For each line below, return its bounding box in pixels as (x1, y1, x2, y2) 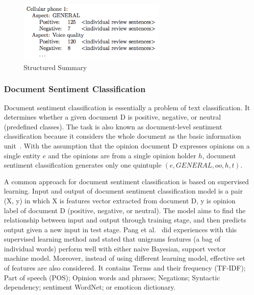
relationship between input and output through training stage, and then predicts (4, 215, 246, 225)
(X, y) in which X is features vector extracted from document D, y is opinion (4, 195, 236, 205)
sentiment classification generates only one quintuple (4, 160, 162, 170)
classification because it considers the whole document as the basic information (4, 131, 241, 141)
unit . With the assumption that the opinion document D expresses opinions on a (4, 140, 250, 150)
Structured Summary (24, 62, 87, 72)
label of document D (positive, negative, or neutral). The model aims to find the (4, 205, 246, 215)
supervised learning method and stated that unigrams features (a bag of (4, 234, 221, 244)
